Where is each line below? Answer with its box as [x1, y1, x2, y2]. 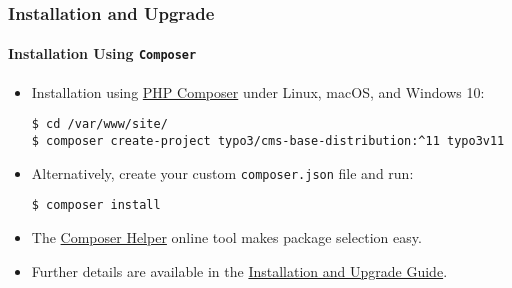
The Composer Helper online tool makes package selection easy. [31, 226, 422, 247]
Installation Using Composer [8, 43, 197, 64]
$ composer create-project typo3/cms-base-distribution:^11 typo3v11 [31, 133, 505, 148]
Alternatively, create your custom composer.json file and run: [31, 162, 414, 183]
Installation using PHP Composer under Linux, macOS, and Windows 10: [31, 81, 485, 102]
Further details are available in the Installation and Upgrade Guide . [31, 260, 448, 281]
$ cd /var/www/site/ [31, 117, 168, 132]
